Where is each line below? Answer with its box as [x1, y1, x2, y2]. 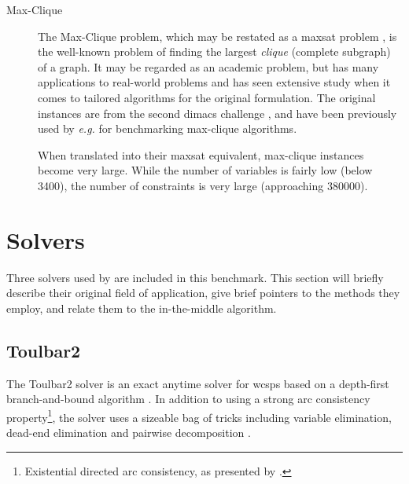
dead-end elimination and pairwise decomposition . [6, 424, 251, 441]
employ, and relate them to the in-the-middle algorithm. [6, 299, 277, 316]
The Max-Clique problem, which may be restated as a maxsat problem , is [38, 27, 397, 44]
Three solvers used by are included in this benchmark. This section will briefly [6, 269, 384, 285]
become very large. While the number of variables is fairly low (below [38, 162, 373, 178]
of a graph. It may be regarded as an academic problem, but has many [38, 58, 379, 75]
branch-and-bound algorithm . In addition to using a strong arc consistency [6, 390, 370, 407]
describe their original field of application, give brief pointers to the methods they [6, 284, 400, 301]
